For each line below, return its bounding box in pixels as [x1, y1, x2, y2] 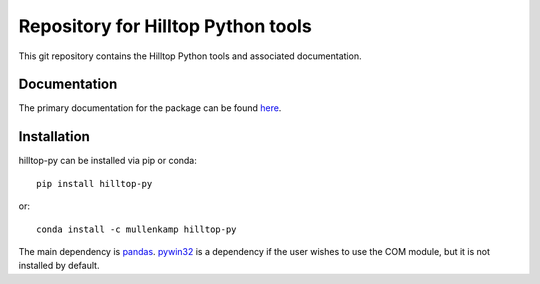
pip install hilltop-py [36, 178, 153, 189]
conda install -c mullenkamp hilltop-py [36, 223, 237, 235]
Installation [18, 128, 90, 145]
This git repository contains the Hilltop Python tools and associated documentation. [18, 50, 362, 62]
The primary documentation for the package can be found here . [18, 102, 282, 114]
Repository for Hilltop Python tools [18, 15, 312, 37]
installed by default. [18, 260, 100, 272]
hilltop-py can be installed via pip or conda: [18, 155, 197, 167]
